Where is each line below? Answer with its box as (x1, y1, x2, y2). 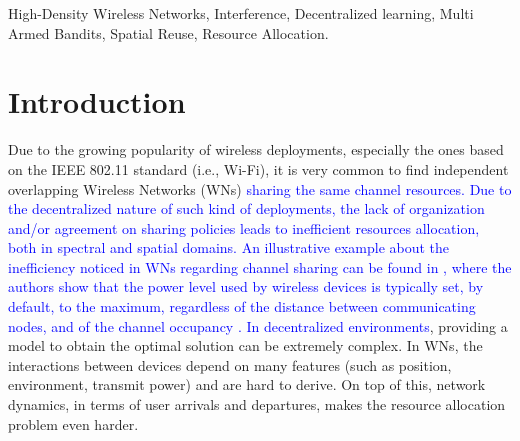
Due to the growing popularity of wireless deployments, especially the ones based (8, 139, 504, 160)
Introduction (8, 81, 186, 122)
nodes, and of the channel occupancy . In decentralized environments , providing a (8, 315, 508, 336)
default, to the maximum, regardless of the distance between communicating (8, 296, 476, 317)
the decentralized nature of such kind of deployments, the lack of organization (8, 198, 485, 219)
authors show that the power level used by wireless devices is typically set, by (8, 276, 484, 297)
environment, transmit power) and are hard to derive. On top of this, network (8, 374, 486, 395)
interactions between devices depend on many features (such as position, (8, 354, 452, 375)
